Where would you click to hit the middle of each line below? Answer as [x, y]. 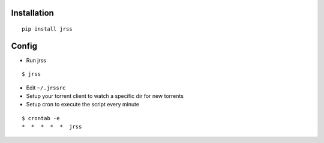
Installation [32, 13]
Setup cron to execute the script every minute [83, 105]
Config [24, 46]
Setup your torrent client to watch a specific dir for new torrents [105, 96]
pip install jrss [47, 29]
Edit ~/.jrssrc [46, 88]
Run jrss [36, 60]
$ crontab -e [41, 118]
